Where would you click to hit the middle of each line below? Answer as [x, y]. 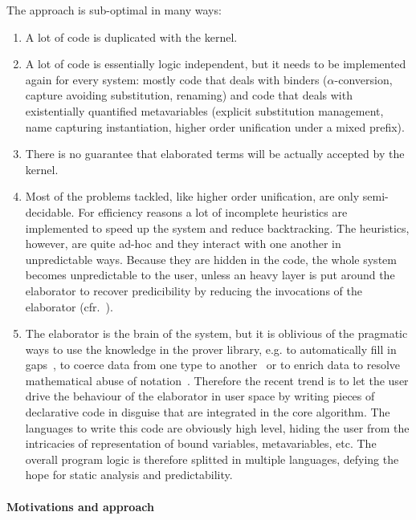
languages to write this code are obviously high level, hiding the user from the [217, 427]
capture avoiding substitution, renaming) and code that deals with [189, 95]
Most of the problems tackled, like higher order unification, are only [192, 196]
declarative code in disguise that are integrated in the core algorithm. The [208, 412]
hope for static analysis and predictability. [129, 475]
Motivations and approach [80, 506]
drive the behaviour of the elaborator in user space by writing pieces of [200, 396]
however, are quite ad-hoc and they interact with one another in [183, 244]
